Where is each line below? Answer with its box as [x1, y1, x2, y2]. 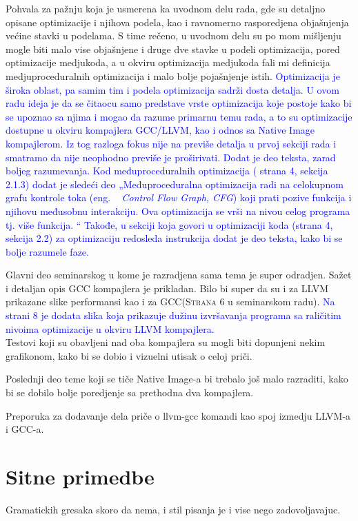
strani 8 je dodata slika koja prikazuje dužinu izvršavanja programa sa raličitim [6, 308, 341, 323]
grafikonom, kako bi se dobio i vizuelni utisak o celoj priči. [6, 348, 252, 362]
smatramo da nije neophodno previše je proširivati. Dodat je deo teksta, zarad [6, 150, 336, 164]
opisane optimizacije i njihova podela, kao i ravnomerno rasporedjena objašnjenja [6, 14, 349, 29]
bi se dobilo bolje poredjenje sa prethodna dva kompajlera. [6, 385, 254, 400]
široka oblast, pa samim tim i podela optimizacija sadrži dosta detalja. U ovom [6, 82, 339, 96]
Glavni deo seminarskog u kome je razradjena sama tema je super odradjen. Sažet [6, 267, 352, 282]
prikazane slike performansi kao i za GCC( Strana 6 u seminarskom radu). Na [6, 294, 335, 309]
